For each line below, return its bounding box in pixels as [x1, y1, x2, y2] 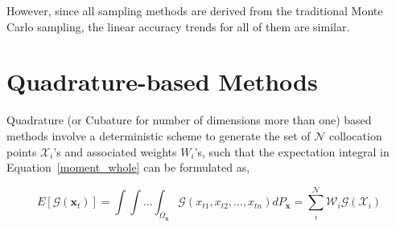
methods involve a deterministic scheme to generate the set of [6, 127, 311, 144]
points [6, 143, 37, 160]
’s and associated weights [53, 143, 177, 160]
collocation [328, 127, 382, 144]
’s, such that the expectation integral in [194, 143, 390, 160]
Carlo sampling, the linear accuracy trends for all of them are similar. [6, 18, 350, 34]
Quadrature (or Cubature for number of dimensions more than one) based [6, 111, 372, 128]
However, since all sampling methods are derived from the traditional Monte [6, 2, 383, 18]
